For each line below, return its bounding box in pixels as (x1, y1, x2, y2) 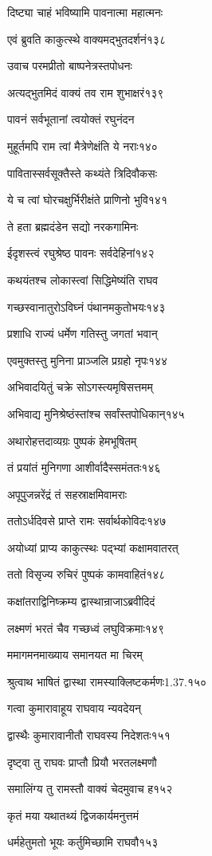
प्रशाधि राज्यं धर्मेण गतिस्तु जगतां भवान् (7, 325, 158, 342)
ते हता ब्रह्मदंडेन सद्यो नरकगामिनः (7, 218, 139, 234)
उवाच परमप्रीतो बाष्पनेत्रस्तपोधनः (7, 57, 132, 74)
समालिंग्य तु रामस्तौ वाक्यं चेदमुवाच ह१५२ (7, 780, 173, 797)
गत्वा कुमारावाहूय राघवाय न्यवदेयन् (7, 700, 142, 717)
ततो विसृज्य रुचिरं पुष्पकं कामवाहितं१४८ (7, 566, 166, 583)
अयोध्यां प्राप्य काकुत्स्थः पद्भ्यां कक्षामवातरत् (7, 539, 179, 556)
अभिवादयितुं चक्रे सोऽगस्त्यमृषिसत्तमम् (7, 379, 153, 395)
